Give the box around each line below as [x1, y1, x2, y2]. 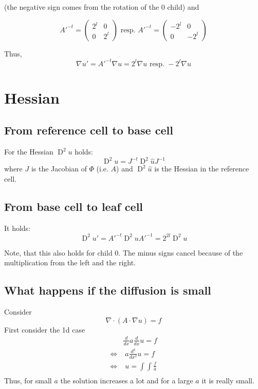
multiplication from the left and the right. [4, 257, 136, 268]
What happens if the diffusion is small [4, 282, 211, 298]
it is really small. [201, 375, 254, 385]
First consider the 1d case [4, 324, 85, 335]
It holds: [4, 222, 31, 233]
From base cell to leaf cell [4, 198, 143, 214]
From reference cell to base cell [4, 122, 173, 138]
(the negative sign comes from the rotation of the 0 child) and [4, 2, 199, 12]
